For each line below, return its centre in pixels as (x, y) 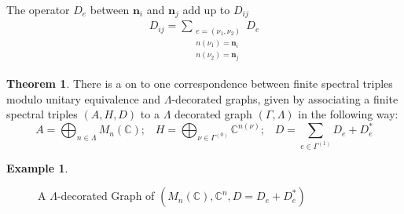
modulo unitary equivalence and (84, 98)
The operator (38, 9)
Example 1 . (37, 167)
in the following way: (348, 114)
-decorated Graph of (106, 196)
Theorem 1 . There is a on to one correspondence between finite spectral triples (200, 83)
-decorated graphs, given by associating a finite (285, 98)
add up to (206, 9)
